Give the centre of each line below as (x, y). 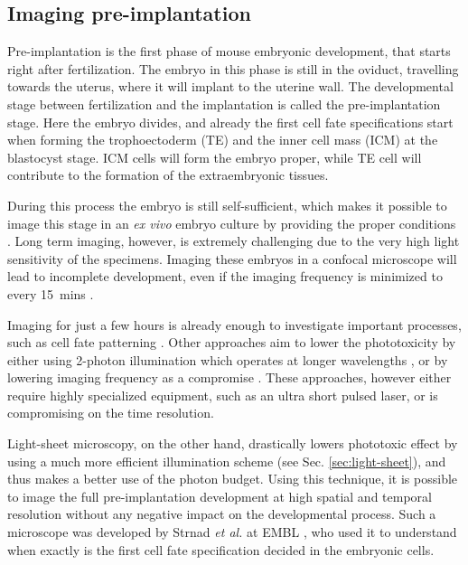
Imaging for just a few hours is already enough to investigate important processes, (234, 324)
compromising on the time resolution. (111, 413)
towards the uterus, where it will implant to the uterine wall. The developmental (230, 86)
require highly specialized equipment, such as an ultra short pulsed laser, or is (223, 395)
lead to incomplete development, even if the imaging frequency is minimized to (225, 276)
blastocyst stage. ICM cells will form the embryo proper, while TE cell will (215, 157)
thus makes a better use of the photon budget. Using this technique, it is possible (233, 479)
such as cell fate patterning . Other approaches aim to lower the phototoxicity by (232, 342)
